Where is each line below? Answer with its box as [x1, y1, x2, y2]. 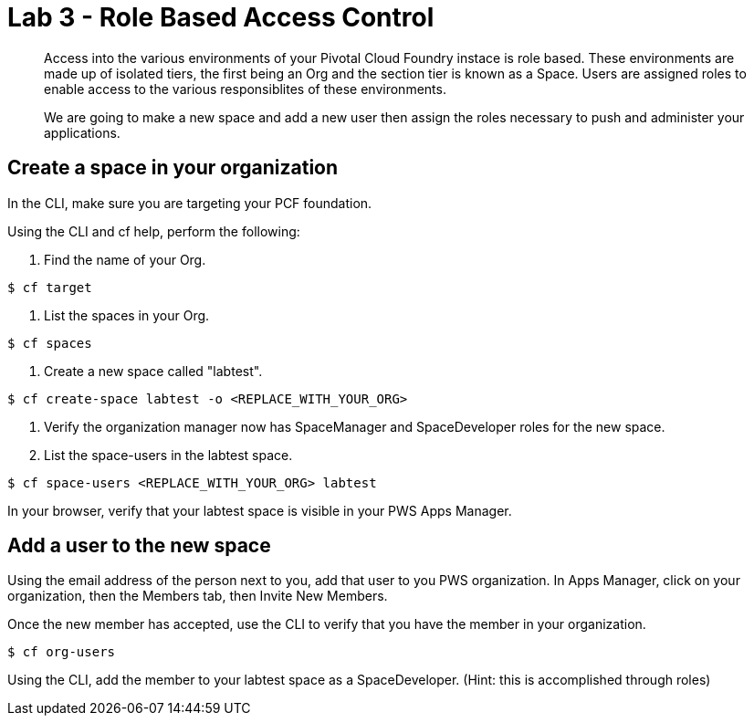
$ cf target [7, 279, 92, 295]
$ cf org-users [7, 644, 116, 660]
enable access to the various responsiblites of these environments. [44, 80, 446, 97]
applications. [44, 124, 120, 141]
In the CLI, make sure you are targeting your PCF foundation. [7, 194, 372, 211]
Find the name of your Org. [44, 251, 206, 267]
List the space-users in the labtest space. [44, 446, 293, 463]
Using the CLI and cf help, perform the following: [7, 223, 300, 239]
